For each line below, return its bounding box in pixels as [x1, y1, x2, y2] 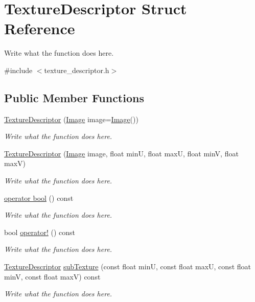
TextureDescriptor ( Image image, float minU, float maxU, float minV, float [4, 148, 239, 158]
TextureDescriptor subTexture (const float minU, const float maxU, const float [4, 261, 251, 272]
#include [4, 64, 33, 75]
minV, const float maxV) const [4, 271, 101, 282]
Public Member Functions [4, 89, 144, 105]
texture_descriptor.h [44, 64, 109, 75]
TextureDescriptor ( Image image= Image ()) [4, 113, 138, 124]
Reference [4, 18, 75, 39]
